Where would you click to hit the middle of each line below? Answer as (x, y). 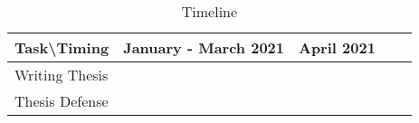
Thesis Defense (62, 101)
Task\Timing (62, 47)
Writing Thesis (62, 75)
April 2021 (337, 47)
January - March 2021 (204, 47)
